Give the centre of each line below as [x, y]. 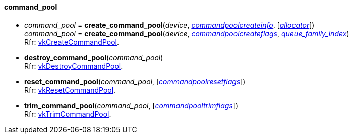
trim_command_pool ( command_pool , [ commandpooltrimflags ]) [131, 105]
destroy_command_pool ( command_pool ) [94, 57]
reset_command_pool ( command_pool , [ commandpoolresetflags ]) [135, 81]
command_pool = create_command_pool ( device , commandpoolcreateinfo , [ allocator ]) [169, 25]
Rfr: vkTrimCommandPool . [68, 114]
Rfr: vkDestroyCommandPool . [74, 66]
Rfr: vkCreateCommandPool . [72, 42]
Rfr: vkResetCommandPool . [70, 90]
